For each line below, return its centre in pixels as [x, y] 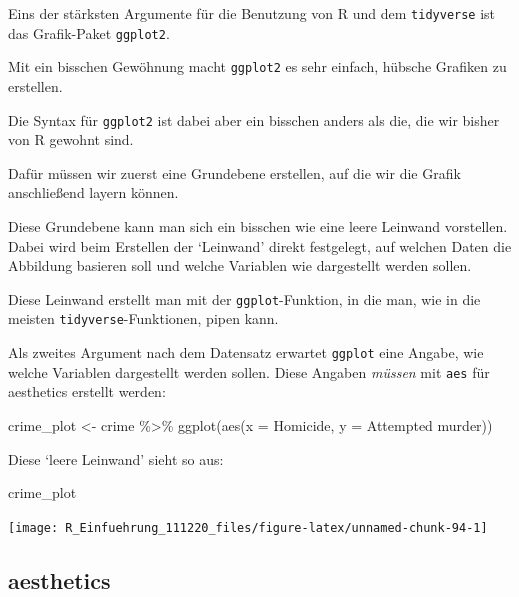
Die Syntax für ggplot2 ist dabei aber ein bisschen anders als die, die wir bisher [254, 119]
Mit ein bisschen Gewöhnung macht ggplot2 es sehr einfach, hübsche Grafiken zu [257, 66]
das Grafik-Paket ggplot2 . [89, 32]
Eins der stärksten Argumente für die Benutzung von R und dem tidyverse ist [252, 13]
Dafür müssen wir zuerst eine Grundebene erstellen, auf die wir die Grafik [234, 172]
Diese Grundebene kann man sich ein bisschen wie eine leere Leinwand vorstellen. [258, 226]
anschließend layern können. [93, 192]
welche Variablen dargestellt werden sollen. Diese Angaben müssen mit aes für [249, 371]
